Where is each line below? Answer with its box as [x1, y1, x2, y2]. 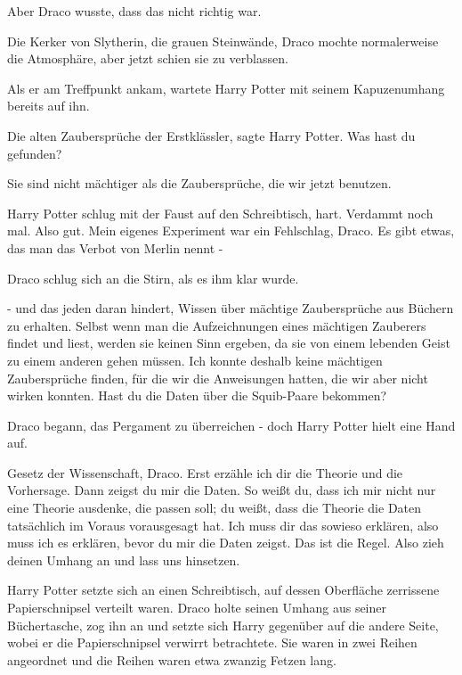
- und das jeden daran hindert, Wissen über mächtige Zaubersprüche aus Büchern [7, 299, 454, 317]
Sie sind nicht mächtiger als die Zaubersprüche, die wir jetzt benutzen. [7, 174, 392, 193]
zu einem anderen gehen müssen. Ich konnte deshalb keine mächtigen [7, 350, 383, 369]
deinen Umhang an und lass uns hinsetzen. [7, 550, 240, 569]
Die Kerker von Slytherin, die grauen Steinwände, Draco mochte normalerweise [7, 31, 439, 50]
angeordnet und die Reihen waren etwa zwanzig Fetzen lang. [7, 650, 336, 669]
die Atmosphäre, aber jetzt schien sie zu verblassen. [7, 49, 288, 68]
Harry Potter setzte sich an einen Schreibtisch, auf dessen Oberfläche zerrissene [7, 580, 440, 599]
